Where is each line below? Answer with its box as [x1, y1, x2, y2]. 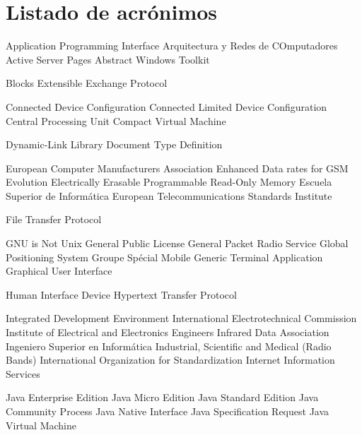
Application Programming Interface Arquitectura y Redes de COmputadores [6, 38, 338, 53]
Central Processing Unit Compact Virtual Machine [6, 113, 226, 128]
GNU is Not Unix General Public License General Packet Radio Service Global [6, 236, 349, 251]
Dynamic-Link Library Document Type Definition [6, 137, 223, 152]
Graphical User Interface [6, 263, 112, 278]
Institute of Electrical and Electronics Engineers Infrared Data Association [6, 325, 329, 340]
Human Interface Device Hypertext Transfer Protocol [6, 287, 237, 302]
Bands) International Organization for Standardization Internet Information [6, 352, 335, 367]
